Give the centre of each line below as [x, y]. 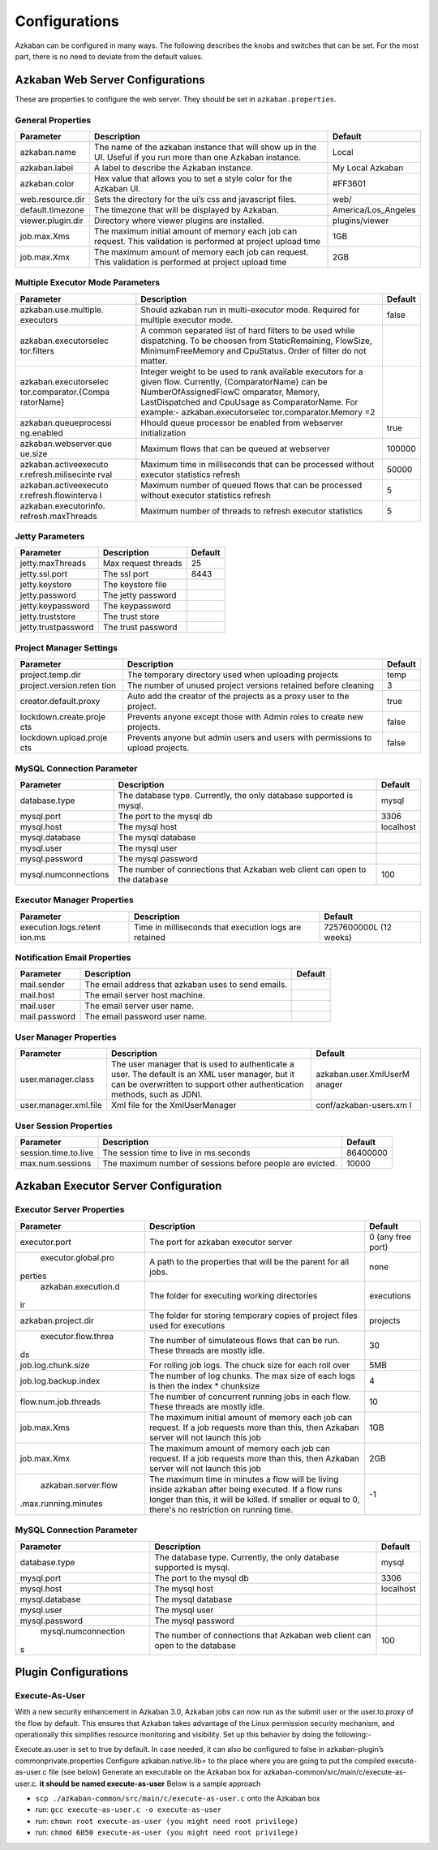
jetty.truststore [48, 616]
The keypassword [137, 606]
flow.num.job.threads [60, 1401]
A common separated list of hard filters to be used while [248, 330]
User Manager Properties [66, 1037]
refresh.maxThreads [58, 516]
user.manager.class [57, 1080]
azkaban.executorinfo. [62, 505]
